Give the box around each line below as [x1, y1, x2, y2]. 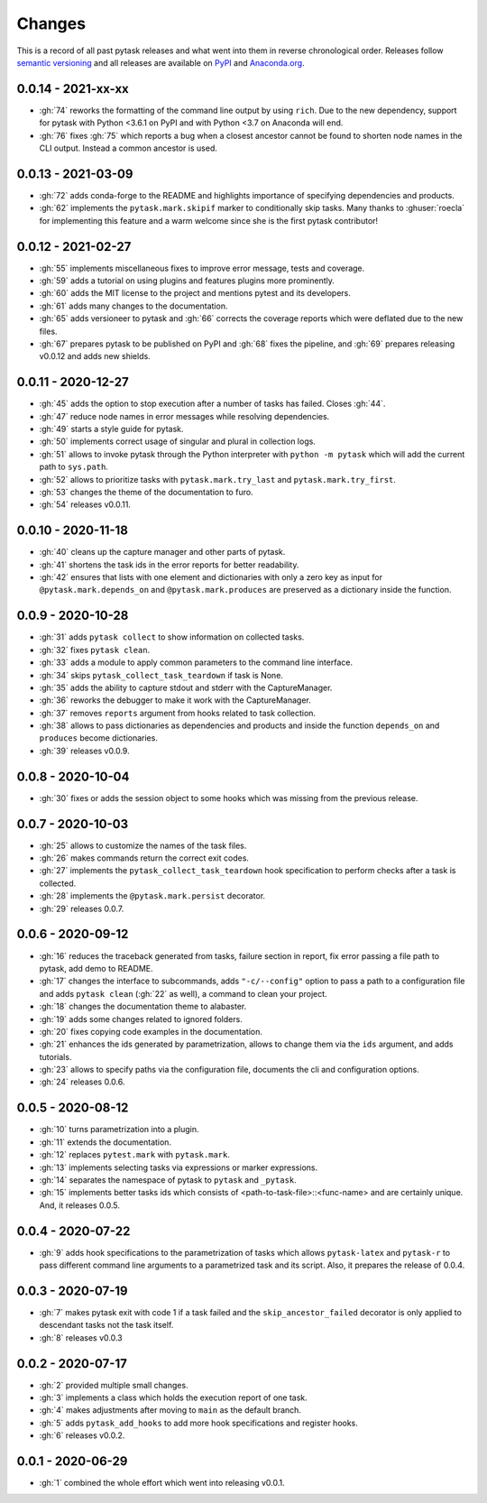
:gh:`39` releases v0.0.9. [39, 745, 130, 756]
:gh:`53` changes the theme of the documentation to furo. [39, 486, 253, 497]
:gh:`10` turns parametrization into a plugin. [39, 1124, 199, 1135]
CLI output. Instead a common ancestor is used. [39, 143, 218, 153]
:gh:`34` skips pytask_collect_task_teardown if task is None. [39, 669, 284, 680]
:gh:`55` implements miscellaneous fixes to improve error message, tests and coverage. [39, 263, 365, 273]
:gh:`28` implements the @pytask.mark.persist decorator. [39, 890, 266, 901]
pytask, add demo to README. [39, 963, 153, 973]
